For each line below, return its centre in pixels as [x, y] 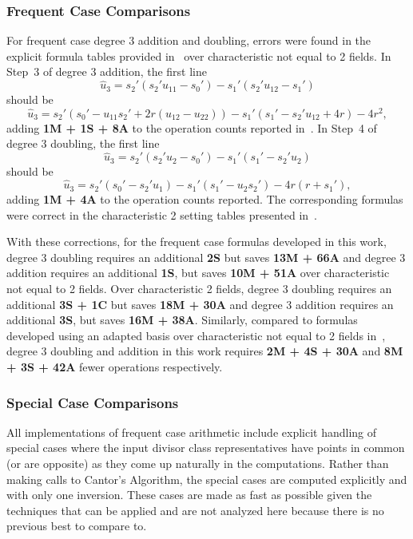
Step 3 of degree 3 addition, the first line [107, 71]
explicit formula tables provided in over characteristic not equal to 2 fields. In [199, 55]
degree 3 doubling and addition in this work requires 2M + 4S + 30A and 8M [205, 351]
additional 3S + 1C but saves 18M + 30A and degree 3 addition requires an [200, 304]
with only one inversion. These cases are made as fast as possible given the [189, 495]
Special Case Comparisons [93, 402]
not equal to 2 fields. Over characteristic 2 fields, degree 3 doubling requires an [199, 289]
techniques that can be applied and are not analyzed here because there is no [195, 510]
